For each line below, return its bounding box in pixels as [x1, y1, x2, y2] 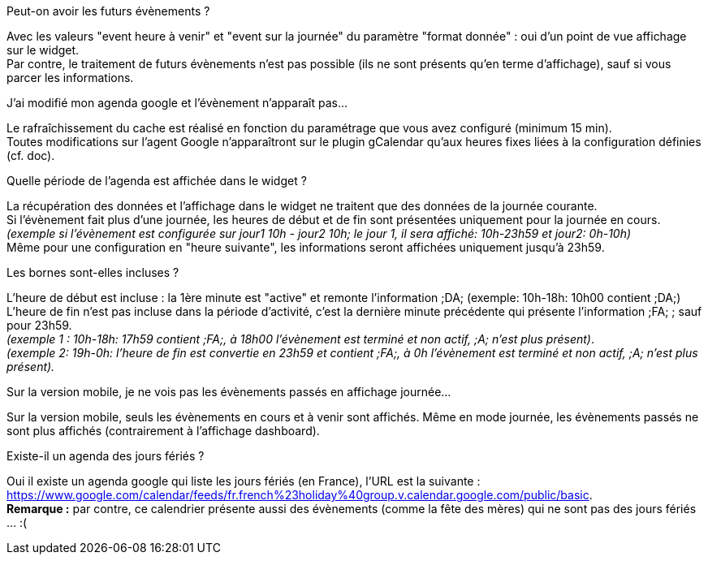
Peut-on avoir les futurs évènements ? [6, 4, 210, 18]
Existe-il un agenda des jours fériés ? [6, 449, 205, 463]
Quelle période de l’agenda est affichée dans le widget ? [6, 174, 307, 188]
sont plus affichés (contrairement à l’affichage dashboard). [6, 424, 320, 438]
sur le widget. [6, 43, 80, 57]
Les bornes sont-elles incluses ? [6, 265, 179, 279]
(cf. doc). [6, 149, 55, 162]
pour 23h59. [6, 318, 72, 332]
